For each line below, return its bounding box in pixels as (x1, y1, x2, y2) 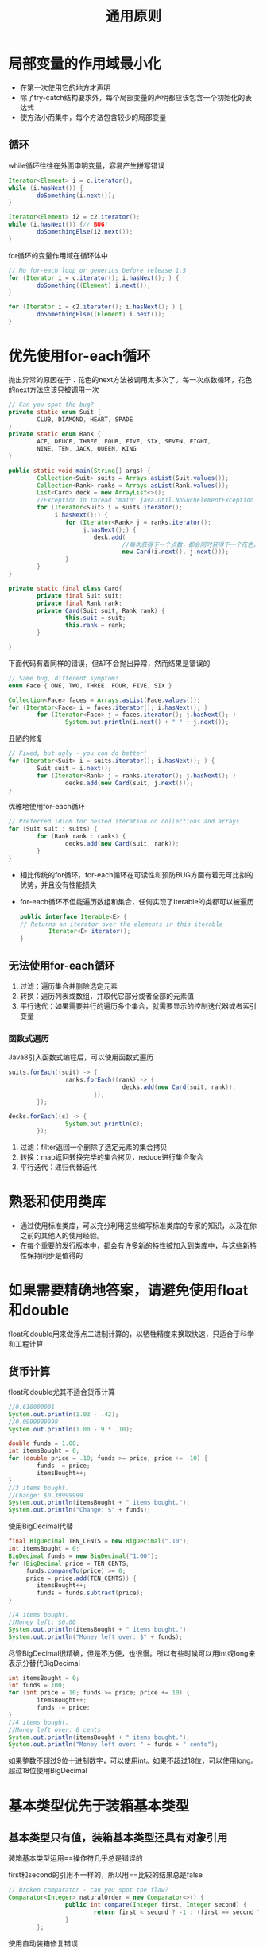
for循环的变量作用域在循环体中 (8, 250, 109, 260)
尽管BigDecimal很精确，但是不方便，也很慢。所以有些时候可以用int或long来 (8, 1648, 256, 1658)
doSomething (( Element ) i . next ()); (37, 281, 151, 289)
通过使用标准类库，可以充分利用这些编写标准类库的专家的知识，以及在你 (19, 1221, 257, 1230)
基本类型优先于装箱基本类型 (8, 1797, 190, 1814)
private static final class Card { (8, 584, 123, 592)
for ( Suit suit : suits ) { (8, 825, 98, 833)
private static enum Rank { (8, 430, 102, 438)
